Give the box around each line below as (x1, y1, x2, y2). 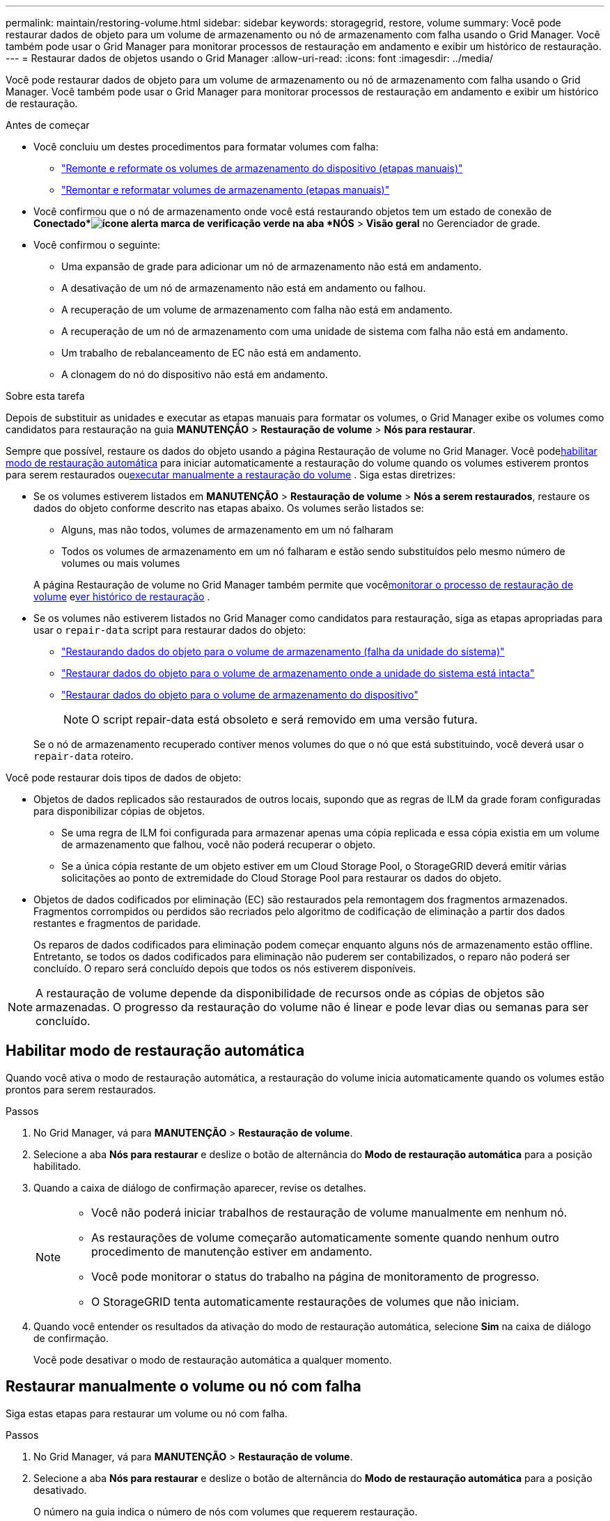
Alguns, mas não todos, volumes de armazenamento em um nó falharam (61, 524, 393, 536)
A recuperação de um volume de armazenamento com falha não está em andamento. (61, 304, 453, 315)
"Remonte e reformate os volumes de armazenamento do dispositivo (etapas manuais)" (61, 162, 463, 174)
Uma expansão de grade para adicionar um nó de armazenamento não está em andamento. (61, 260, 482, 272)
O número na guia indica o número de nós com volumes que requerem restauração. (33, 1505, 418, 1518)
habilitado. (33, 1160, 81, 1172)
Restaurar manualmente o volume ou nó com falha (6, 1378, 361, 1396)
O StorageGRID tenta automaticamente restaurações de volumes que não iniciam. (91, 1294, 519, 1309)
